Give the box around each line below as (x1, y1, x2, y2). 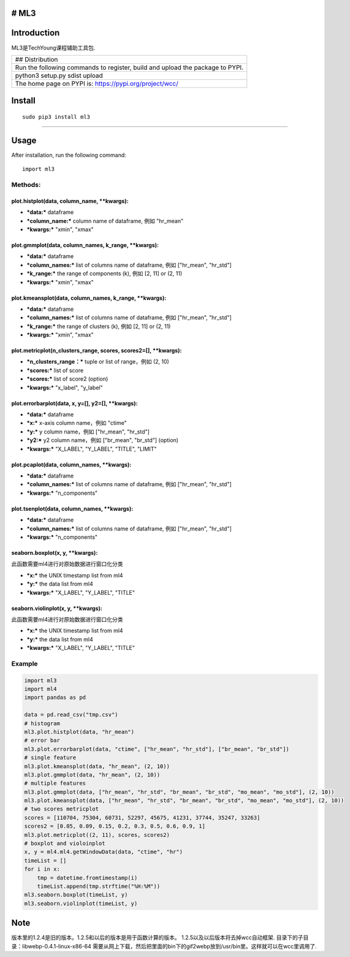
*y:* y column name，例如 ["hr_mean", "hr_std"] (26, 428, 150, 435)
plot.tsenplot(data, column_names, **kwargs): (11, 505, 134, 512)
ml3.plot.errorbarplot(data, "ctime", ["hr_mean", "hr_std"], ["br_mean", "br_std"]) (24, 745, 289, 752)
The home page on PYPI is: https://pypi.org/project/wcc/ (15, 79, 179, 88)
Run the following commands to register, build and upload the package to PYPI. (15, 63, 244, 72)
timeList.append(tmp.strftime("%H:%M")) (37, 883, 161, 890)
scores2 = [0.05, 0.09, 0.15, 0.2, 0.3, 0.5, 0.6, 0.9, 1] (24, 823, 205, 830)
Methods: (11, 181, 41, 189)
